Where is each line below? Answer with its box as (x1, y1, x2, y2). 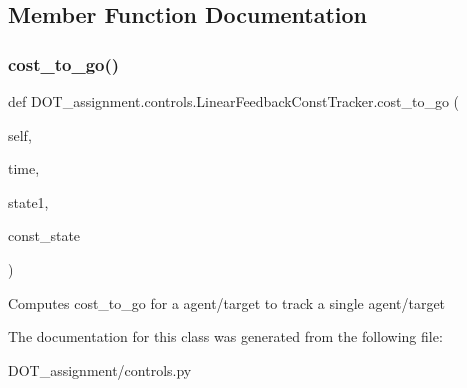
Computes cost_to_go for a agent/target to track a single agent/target (8, 292, 446, 313)
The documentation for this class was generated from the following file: (8, 326, 443, 347)
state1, (8, 191, 49, 212)
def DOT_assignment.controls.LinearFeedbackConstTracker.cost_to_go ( (8, 91, 460, 111)
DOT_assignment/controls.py (8, 359, 192, 380)
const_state (8, 225, 81, 246)
